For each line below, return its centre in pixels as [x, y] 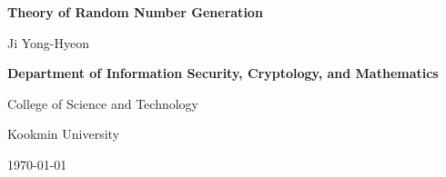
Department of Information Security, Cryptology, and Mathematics [223, 73]
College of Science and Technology [103, 103]
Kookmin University [64, 134]
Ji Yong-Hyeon [49, 42]
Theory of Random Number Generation [135, 12]
